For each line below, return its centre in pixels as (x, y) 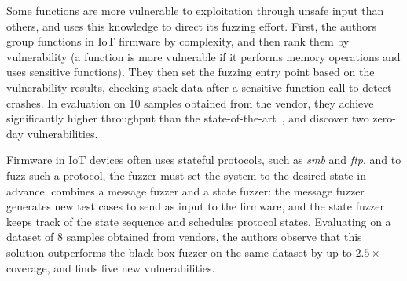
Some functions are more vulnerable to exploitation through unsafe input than (195, 10)
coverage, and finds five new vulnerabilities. (111, 267)
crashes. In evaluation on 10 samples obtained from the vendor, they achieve (190, 102)
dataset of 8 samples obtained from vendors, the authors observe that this (184, 237)
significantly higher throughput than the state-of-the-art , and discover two (188, 118)
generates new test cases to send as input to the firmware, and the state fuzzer (195, 206)
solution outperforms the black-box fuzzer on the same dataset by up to (179, 252)
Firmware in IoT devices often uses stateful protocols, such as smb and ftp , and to (204, 160)
